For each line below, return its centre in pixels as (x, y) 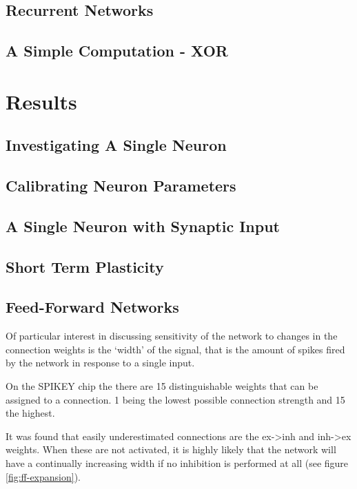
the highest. (30, 413)
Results (41, 101)
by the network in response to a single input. (100, 363)
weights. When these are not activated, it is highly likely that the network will (171, 449)
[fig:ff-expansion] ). (43, 476)
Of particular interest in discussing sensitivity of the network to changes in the (172, 336)
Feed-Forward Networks (92, 307)
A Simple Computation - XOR (117, 51)
